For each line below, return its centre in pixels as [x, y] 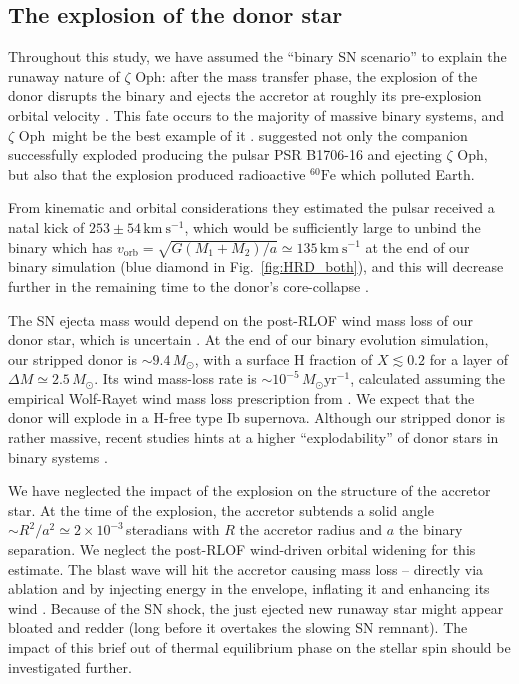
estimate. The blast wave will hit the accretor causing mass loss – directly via [246, 568]
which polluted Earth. [407, 173]
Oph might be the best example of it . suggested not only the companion [243, 134]
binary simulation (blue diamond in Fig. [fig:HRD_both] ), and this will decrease [256, 266]
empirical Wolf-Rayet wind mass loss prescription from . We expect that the [241, 397]
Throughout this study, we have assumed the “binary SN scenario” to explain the [257, 56]
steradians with [173, 529]
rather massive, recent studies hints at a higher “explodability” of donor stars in [253, 437]
